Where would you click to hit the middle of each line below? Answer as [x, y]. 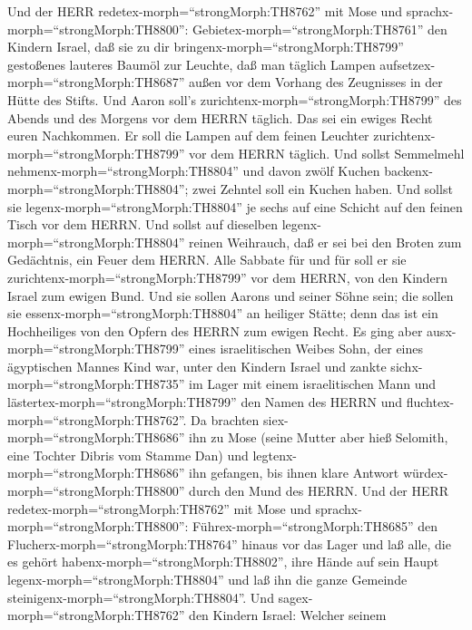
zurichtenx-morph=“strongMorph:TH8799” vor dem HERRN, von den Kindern [228, 277]
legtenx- [275, 455]
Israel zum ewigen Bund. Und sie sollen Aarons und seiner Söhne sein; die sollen [231, 295]
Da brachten [225, 419]
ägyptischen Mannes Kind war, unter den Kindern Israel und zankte [197, 366]
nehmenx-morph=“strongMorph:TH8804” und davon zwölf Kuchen [194, 171]
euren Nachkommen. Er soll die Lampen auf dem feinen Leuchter [188, 136]
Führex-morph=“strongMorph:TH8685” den [315, 526]
